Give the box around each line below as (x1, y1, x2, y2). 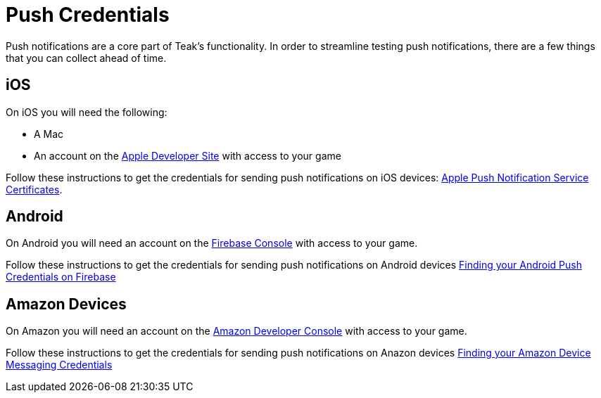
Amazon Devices (6, 295, 127, 313)
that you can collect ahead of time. (6, 51, 167, 64)
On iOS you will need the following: (6, 105, 167, 118)
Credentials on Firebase (6, 271, 116, 283)
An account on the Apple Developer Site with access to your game (34, 149, 341, 162)
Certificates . (6, 183, 63, 195)
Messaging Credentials (6, 359, 113, 371)
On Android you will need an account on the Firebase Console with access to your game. (6, 237, 418, 250)
